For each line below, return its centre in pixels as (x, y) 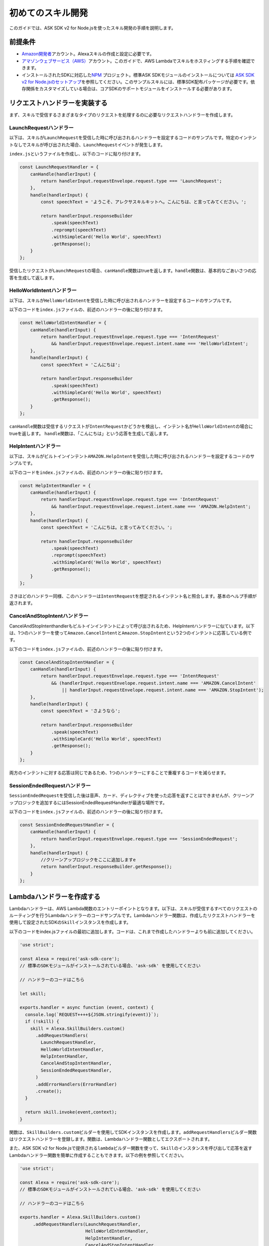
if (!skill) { (42, 1021)
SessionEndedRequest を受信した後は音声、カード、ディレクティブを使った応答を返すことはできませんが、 (121, 795)
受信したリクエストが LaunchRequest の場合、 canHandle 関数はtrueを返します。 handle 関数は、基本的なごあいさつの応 (133, 271)
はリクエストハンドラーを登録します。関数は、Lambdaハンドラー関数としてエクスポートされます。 (111, 1139)
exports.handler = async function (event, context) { (87, 1008)
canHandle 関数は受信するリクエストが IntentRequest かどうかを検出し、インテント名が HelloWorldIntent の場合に (131, 427)
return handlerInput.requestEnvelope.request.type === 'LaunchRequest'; (131, 181)
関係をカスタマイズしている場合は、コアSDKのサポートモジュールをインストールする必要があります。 (130, 89)
